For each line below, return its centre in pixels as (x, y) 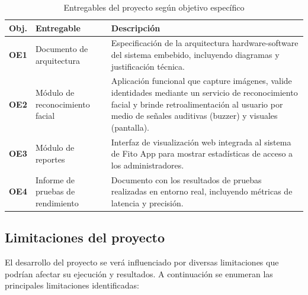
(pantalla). (130, 127)
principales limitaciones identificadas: (72, 285)
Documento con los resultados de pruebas (186, 179)
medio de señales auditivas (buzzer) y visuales (194, 116)
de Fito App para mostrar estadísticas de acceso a (202, 153)
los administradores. (147, 165)
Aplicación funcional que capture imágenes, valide (201, 81)
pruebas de (55, 191)
